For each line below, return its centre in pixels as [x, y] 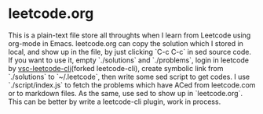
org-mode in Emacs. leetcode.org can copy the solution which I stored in [126, 43]
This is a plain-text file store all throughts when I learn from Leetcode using [130, 35]
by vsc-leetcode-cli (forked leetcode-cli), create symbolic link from [116, 68]
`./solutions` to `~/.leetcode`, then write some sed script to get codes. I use [129, 77]
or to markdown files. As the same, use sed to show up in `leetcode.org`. [126, 93]
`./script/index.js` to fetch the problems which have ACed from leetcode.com [132, 85]
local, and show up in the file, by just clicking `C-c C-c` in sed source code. [130, 52]
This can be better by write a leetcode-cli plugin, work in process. [115, 102]
